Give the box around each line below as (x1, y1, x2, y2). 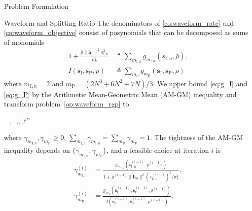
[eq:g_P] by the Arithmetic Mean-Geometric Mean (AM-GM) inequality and (4, 89, 237, 99)
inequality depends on (4, 144, 70, 155)
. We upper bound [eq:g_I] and (153, 78, 248, 88)
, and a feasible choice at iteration (106, 144, 209, 155)
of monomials (4, 36, 44, 47)
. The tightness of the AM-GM (150, 132, 243, 142)
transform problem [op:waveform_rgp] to (4, 99, 129, 109)
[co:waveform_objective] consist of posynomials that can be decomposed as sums (4, 27, 248, 37)
